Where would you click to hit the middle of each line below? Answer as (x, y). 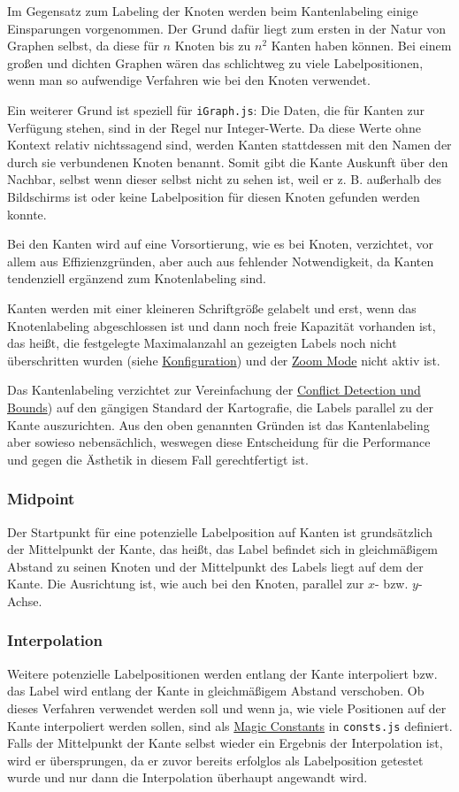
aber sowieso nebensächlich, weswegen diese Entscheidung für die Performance (219, 442)
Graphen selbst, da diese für (83, 46)
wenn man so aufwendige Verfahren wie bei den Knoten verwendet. (189, 80)
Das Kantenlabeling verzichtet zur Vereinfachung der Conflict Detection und (214, 390)
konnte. (27, 214)
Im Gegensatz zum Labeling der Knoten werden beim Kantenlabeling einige (213, 11)
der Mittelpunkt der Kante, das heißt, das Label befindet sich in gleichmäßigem (223, 549)
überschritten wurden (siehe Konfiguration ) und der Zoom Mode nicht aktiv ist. (224, 360)
